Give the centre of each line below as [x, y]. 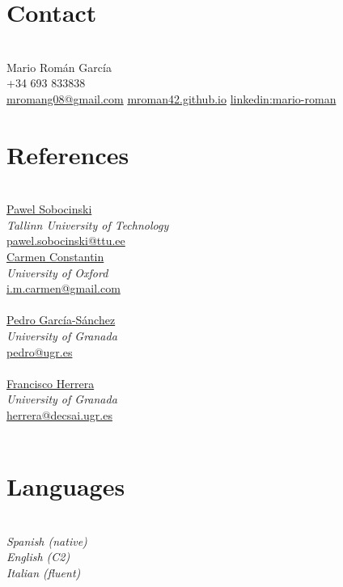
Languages [66, 486]
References [68, 154]
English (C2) [38, 557]
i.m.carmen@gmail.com [64, 288]
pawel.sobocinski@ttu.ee [66, 241]
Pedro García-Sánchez [61, 320]
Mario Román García [59, 67]
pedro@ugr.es [40, 351]
